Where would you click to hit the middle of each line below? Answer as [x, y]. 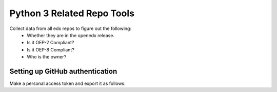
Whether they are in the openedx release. [71, 35]
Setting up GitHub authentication [63, 71]
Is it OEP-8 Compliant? [51, 50]
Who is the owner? [47, 57]
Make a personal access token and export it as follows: [67, 83]
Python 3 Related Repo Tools [72, 13]
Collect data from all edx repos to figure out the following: [71, 28]
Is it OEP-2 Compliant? [51, 43]
